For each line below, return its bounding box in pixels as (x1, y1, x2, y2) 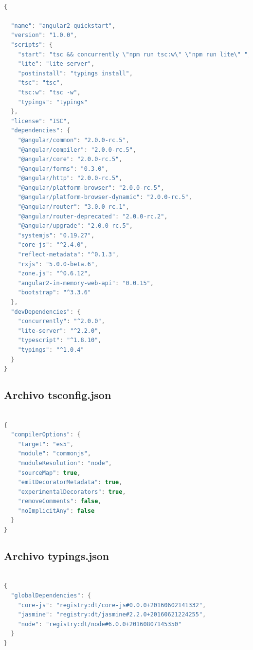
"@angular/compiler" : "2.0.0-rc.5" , (18, 146, 137, 153)
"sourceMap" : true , (18, 469, 81, 476)
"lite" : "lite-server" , (18, 60, 95, 68)
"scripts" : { (11, 41, 53, 48)
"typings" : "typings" (18, 98, 88, 106)
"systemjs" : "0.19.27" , (18, 232, 95, 239)
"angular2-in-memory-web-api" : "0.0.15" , (18, 279, 154, 287)
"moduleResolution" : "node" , (18, 459, 112, 467)
